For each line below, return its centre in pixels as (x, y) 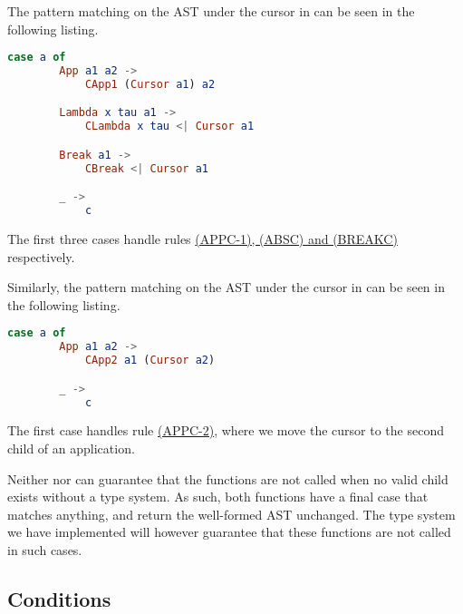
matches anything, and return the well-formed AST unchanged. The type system (231, 514)
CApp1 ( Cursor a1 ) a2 (150, 84)
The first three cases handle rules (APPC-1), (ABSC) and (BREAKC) (203, 239)
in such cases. (45, 550)
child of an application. (71, 448)
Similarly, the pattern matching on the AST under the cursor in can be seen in (226, 287)
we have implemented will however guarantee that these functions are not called (229, 532)
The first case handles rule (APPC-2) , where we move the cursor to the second (226, 430)
